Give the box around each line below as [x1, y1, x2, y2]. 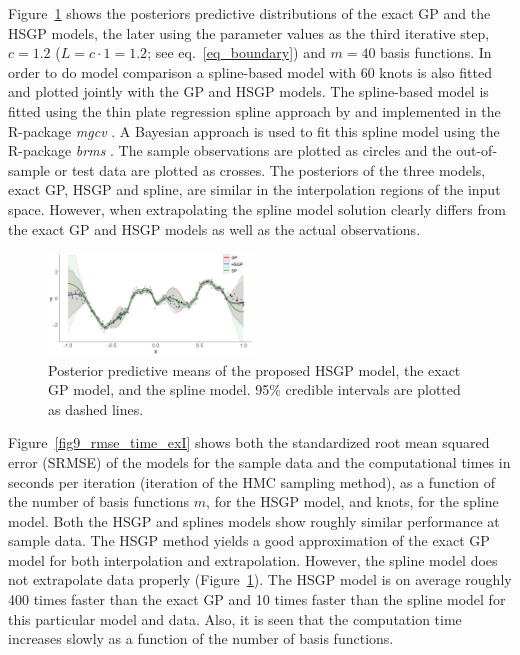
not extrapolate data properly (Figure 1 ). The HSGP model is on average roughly [8, 569, 512, 590]
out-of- [456, 140, 498, 161]
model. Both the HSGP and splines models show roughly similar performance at [8, 510, 500, 531]
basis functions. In [380, 42, 492, 63]
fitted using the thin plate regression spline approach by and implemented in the [8, 100, 501, 121]
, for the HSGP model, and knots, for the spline [206, 491, 499, 512]
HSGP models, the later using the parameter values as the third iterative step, [8, 22, 490, 43]
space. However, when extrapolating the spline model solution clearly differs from [8, 198, 506, 219]
